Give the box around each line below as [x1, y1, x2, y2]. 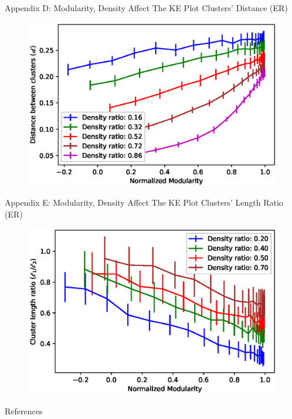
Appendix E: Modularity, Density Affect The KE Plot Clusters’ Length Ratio [5, 196, 283, 209]
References [5, 404, 43, 417]
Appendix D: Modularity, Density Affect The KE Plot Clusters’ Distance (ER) [5, 2, 288, 13]
